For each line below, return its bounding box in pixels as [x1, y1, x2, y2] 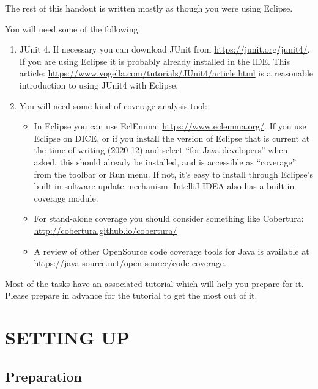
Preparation [5, 366, 82, 385]
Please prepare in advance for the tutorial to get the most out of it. [5, 289, 257, 302]
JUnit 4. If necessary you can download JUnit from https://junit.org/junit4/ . [19, 43, 310, 56]
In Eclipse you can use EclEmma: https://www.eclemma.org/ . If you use [34, 120, 306, 133]
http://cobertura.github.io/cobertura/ [34, 224, 177, 236]
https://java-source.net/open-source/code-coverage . [34, 256, 226, 269]
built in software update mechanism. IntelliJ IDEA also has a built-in [34, 180, 295, 192]
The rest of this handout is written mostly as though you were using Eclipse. [5, 2, 293, 14]
